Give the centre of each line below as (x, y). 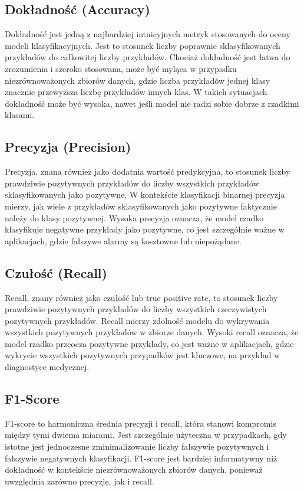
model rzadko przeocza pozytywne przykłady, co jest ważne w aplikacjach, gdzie (149, 343)
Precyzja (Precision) (68, 147)
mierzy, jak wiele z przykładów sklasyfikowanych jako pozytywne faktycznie (141, 206)
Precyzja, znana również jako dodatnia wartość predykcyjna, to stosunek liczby (148, 171)
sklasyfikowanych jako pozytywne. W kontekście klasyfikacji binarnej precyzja (145, 194)
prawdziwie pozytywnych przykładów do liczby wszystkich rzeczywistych (136, 309)
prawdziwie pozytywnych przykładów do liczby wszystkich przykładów (132, 183)
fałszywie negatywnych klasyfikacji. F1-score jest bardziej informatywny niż (141, 458)
